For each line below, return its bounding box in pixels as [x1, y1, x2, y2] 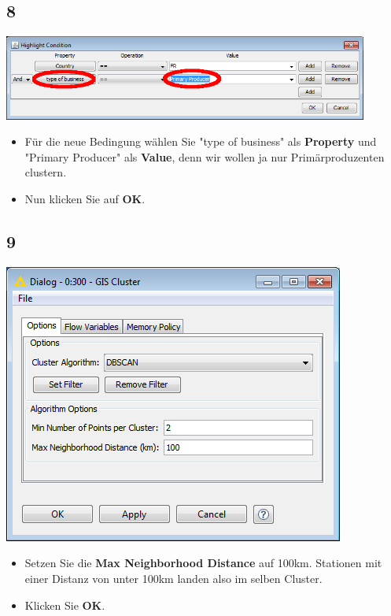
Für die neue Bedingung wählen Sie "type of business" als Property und [24, 133, 377, 150]
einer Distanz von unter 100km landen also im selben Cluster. [24, 570, 323, 587]
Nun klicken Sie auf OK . [24, 191, 146, 207]
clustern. [24, 164, 67, 180]
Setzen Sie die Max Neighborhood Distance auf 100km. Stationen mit [24, 555, 382, 571]
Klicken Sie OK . [24, 596, 105, 613]
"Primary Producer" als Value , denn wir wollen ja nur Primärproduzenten [24, 148, 385, 165]
